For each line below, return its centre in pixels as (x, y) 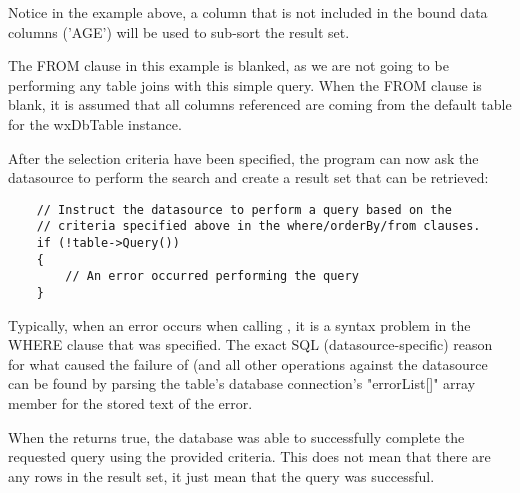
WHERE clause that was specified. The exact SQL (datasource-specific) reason (250, 344)
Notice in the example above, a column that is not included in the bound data (248, 12)
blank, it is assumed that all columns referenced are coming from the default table (260, 104)
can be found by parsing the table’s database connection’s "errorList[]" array (242, 383)
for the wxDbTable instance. (95, 123)
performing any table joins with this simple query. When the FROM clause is (245, 84)
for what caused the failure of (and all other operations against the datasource (248, 363)
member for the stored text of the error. (130, 403)
